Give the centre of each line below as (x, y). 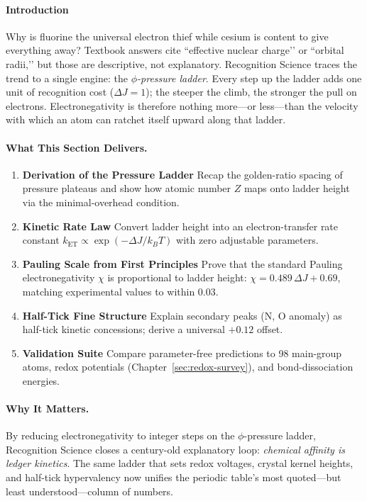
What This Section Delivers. (77, 147)
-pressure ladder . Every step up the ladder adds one (250, 78)
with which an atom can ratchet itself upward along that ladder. (146, 119)
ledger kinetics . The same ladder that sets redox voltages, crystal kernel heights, (180, 463)
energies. (41, 380)
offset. (270, 329)
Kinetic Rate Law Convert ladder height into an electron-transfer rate (180, 226)
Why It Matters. (48, 409)
